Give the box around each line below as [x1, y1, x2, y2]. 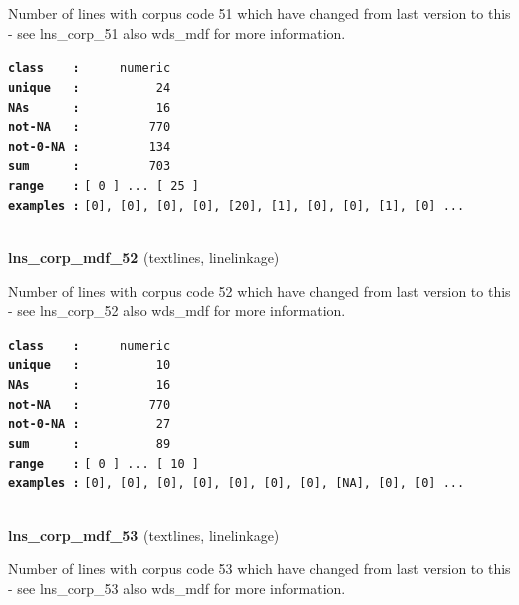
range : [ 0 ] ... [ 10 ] [8, 456, 199, 471]
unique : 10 [8, 358, 171, 373]
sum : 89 [8, 437, 171, 452]
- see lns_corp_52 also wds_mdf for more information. [8, 300, 346, 321]
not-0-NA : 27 [8, 417, 171, 432]
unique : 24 [8, 80, 171, 95]
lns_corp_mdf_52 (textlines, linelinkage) [8, 247, 280, 268]
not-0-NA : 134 [8, 139, 171, 154]
